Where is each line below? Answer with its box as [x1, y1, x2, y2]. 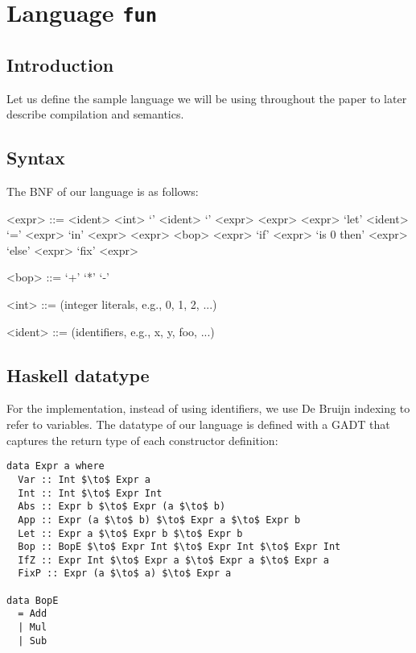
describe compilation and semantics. [6, 106, 184, 123]
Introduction [6, 52, 114, 77]
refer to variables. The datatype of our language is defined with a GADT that [6, 416, 390, 433]
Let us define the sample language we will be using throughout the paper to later [6, 89, 407, 106]
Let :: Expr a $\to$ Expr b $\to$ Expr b [18, 527, 243, 539]
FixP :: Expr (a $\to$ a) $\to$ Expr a [18, 568, 232, 580]
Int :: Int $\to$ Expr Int [18, 487, 163, 499]
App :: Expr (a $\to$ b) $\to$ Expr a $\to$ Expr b [18, 514, 301, 526]
